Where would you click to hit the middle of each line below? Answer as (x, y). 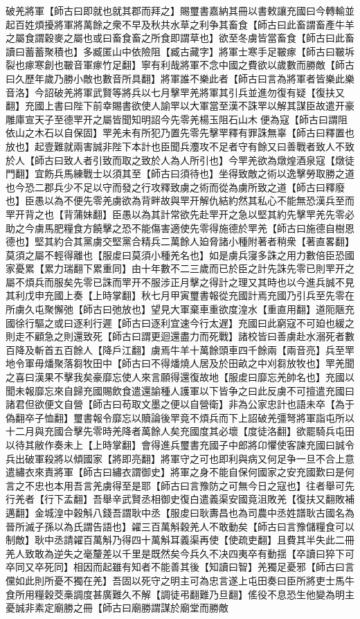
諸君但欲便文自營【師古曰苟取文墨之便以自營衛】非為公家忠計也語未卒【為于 (180, 404)
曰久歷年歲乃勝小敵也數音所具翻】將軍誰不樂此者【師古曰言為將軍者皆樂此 (175, 78)
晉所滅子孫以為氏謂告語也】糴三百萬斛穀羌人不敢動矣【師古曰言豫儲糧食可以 (180, 526)
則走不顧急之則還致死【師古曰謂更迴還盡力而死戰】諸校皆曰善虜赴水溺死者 (175, 336)
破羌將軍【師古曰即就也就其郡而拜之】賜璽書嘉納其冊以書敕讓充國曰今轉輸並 (180, 10)
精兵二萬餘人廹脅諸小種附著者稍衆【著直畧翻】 (247, 241)
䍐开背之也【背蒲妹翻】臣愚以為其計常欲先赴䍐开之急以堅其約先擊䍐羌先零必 (180, 214)
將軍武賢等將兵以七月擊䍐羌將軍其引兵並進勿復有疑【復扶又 (209, 92)
